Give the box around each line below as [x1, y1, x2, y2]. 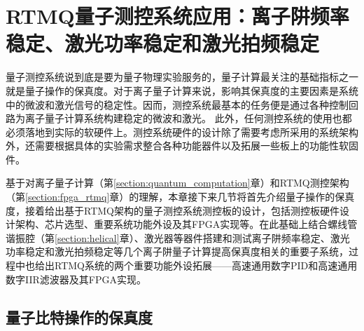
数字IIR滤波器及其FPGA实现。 [6, 271, 146, 286]
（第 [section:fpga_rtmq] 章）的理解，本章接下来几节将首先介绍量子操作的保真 [6, 189, 355, 204]
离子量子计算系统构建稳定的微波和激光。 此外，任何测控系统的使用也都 [24, 111, 352, 126]
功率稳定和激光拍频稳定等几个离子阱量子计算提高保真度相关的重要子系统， [6, 244, 349, 259]
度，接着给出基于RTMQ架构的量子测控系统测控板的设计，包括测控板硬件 [6, 203, 339, 217]
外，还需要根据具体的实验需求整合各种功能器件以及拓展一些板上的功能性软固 [6, 138, 358, 153]
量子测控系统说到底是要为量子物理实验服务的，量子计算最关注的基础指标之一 [6, 69, 358, 84]
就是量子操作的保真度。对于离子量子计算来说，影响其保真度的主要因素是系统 [6, 83, 358, 97]
